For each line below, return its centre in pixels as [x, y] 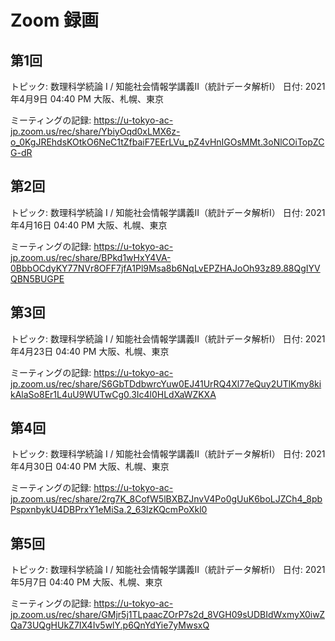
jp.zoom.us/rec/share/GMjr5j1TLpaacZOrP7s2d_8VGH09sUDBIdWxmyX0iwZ [168, 615]
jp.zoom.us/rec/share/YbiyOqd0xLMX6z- [95, 131]
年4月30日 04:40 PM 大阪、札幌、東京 [90, 467]
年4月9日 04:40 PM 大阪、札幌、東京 [87, 99]
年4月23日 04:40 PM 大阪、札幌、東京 [90, 351]
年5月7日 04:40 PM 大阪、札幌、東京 [86, 582]
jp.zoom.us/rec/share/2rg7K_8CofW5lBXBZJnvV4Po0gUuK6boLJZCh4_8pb [166, 499]
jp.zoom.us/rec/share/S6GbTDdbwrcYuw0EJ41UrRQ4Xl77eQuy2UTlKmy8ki [166, 383]
